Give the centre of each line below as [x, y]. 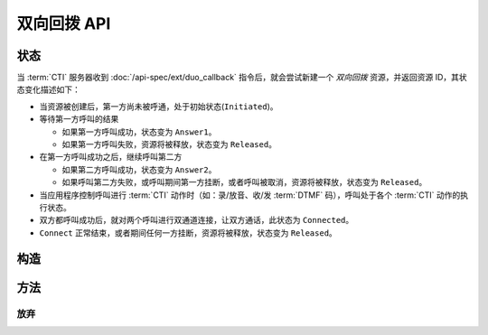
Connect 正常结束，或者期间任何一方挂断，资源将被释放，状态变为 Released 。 [188, 233]
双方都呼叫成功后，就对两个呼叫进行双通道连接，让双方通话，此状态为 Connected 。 [197, 220]
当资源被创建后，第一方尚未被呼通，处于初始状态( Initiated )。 [159, 106]
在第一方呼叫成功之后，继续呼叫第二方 [111, 157]
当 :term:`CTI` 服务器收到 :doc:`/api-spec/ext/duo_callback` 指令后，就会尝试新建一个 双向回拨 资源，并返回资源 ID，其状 [242, 78]
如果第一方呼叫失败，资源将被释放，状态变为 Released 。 [169, 144]
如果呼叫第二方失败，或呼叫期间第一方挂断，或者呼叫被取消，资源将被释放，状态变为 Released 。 [244, 182]
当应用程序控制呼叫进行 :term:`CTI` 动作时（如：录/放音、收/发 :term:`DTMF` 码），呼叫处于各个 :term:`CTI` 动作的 [250, 195]
